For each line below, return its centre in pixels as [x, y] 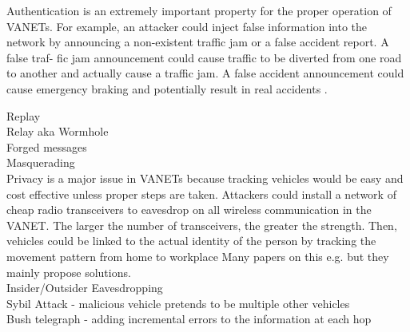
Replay [24, 115]
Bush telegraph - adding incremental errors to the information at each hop [189, 319]
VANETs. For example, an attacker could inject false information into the [187, 26]
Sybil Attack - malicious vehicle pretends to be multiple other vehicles [178, 303]
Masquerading [41, 162]
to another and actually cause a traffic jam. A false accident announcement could [205, 73]
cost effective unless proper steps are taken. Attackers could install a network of [201, 194]
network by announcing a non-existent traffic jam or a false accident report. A [198, 42]
